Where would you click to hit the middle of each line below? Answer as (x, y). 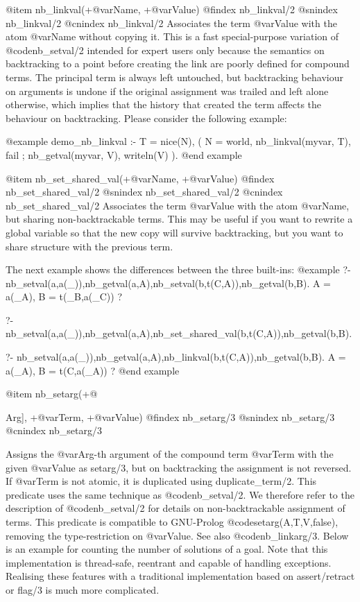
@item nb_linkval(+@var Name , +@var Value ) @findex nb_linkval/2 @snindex (172, 9)
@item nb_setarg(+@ (52, 394)
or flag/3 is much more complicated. (83, 589)
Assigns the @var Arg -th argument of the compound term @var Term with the (170, 454)
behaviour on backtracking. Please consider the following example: (146, 118)
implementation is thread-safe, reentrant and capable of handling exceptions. (169, 562)
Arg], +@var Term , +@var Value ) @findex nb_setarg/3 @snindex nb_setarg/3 (170, 416)
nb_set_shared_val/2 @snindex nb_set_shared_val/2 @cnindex (144, 192)
